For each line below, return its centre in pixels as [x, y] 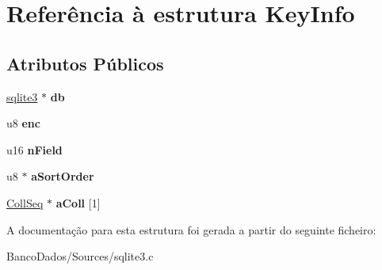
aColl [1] [78, 202]
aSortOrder [63, 176]
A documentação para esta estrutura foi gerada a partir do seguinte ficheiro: [191, 229]
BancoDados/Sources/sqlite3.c [80, 256]
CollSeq [25, 202]
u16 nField [34, 149]
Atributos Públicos [85, 63]
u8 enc [23, 123]
